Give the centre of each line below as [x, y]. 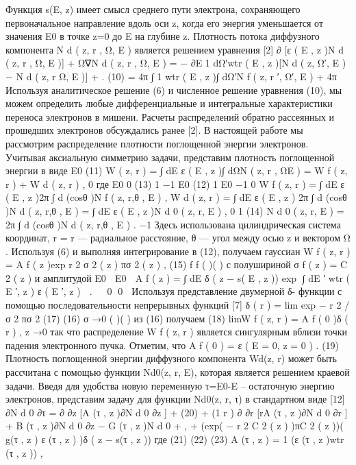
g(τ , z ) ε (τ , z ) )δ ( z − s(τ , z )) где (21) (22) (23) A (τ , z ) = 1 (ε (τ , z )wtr [175, 439]
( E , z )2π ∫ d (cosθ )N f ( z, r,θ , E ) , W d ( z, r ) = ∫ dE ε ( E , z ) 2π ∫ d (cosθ [176, 197]
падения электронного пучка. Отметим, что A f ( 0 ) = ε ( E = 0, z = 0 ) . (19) [173, 345]
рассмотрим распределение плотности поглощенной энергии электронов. [157, 143]
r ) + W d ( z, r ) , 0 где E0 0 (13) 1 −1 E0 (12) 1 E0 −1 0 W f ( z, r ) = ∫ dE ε [175, 183]
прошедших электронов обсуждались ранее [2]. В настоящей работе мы [154, 130]
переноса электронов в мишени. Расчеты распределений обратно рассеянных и [170, 116]
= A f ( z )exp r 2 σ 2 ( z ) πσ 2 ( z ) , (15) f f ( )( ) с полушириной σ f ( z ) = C [177, 264]
